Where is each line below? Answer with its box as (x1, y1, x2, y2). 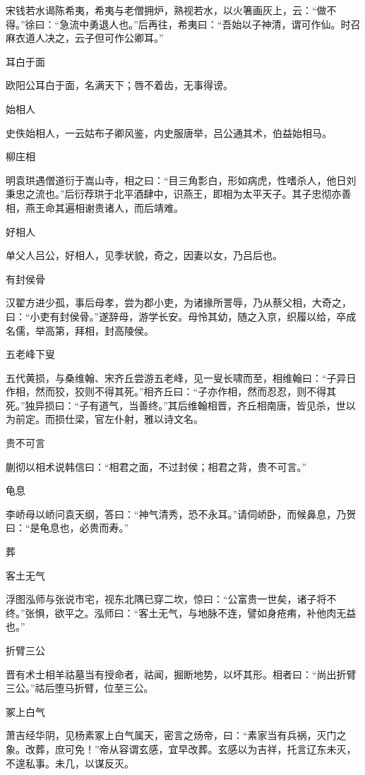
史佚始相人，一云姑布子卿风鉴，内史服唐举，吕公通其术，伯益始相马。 (6, 125, 332, 140)
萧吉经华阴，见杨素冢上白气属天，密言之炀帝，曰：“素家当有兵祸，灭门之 (6, 728, 347, 743)
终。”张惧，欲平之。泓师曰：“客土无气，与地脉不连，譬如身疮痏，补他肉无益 (6, 605, 357, 620)
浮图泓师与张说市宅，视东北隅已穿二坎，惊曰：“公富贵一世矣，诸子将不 (6, 591, 337, 606)
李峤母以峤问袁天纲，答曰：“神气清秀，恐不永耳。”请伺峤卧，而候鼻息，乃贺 (6, 506, 357, 521)
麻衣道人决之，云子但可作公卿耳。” (6, 30, 164, 45)
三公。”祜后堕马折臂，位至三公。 (6, 680, 154, 695)
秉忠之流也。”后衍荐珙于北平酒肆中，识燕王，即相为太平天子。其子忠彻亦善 (6, 186, 352, 201)
